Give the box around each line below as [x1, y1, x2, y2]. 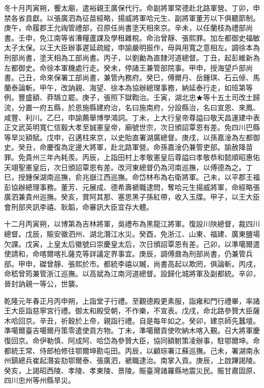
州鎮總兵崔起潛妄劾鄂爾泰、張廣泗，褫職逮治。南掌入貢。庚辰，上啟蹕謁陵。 [4, 355, 260, 366]
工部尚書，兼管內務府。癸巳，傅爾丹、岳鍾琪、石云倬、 [68, 72, 253, 83]
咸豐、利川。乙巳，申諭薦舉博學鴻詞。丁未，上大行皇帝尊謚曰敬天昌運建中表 [4, 112, 260, 122]
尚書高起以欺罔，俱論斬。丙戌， [153, 258, 260, 269]
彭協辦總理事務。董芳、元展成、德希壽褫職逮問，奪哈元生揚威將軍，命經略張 [4, 181, 260, 192]
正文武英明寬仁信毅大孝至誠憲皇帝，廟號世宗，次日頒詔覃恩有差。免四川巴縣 [4, 122, 260, 133]
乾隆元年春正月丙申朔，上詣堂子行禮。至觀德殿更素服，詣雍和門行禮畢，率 [4, 295, 253, 306]
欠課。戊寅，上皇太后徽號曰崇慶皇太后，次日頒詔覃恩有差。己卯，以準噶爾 [4, 238, 253, 249]
